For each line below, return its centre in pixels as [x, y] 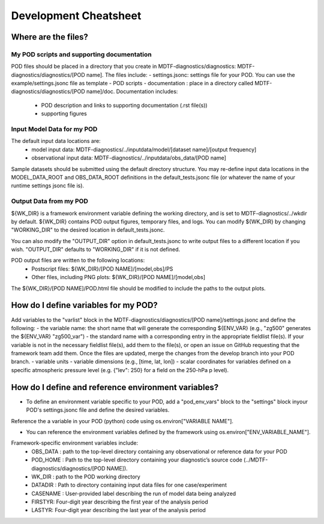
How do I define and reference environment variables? [115, 387]
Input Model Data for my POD [54, 129]
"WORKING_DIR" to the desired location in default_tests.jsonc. [88, 230]
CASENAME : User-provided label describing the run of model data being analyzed [134, 493]
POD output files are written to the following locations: [78, 260]
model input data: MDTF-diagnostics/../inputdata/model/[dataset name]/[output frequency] [144, 149]
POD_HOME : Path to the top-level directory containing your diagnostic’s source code [137, 460]
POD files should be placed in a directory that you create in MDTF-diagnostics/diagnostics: [124, 67]
